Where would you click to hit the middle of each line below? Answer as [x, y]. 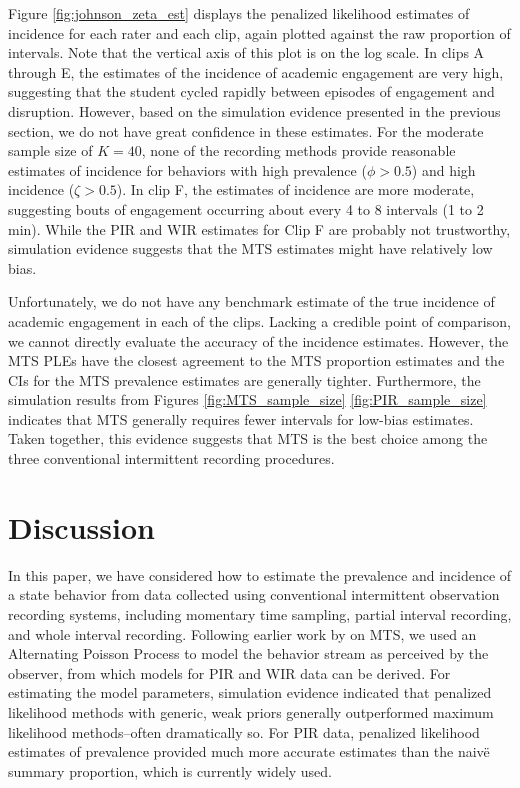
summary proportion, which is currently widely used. [170, 770]
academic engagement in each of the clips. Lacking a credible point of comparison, [259, 320]
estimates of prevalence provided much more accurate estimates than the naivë [249, 751]
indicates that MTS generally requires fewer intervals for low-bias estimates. [241, 418]
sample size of [50, 150]
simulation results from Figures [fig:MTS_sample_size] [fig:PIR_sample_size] [247, 399]
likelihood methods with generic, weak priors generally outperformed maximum [251, 711]
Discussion [81, 526]
